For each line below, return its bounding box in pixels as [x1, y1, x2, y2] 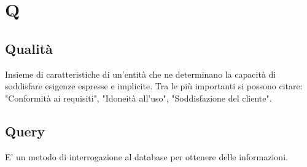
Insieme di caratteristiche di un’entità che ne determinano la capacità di [5, 67, 276, 80]
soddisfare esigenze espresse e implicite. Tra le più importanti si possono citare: [5, 80, 303, 92]
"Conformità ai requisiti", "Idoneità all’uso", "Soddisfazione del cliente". [5, 91, 272, 104]
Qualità [5, 39, 53, 58]
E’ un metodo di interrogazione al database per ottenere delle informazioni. [5, 150, 288, 163]
